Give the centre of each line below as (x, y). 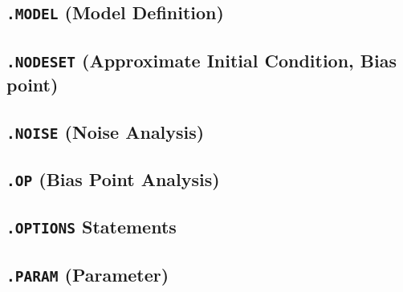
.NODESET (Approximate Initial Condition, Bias (202, 60)
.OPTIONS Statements (92, 227)
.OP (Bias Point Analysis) (113, 178)
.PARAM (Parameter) (88, 274)
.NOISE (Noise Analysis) (106, 131)
